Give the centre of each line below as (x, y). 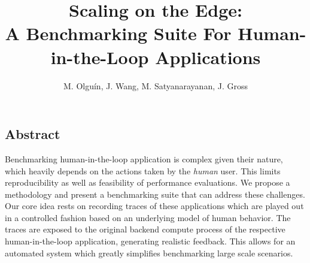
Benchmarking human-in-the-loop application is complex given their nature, (144, 158)
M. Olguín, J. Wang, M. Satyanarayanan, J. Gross (156, 85)
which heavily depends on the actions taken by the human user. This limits (143, 170)
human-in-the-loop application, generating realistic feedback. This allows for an (150, 241)
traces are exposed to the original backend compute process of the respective (145, 229)
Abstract (33, 134)
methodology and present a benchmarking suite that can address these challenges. (155, 194)
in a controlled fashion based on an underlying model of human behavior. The (148, 217)
